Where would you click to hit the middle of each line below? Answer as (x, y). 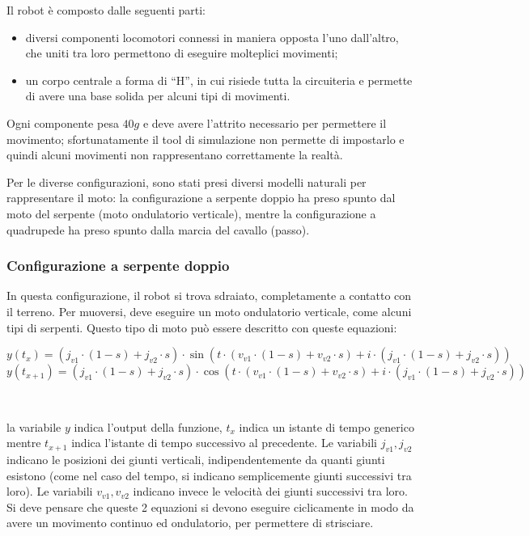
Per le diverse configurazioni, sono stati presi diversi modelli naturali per (187, 181)
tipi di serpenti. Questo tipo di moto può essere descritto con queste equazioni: (202, 327)
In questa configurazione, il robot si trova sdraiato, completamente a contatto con (209, 295)
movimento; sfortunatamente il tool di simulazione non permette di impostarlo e (206, 139)
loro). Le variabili (50, 491)
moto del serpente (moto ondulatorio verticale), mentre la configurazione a (191, 213)
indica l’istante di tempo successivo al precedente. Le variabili (224, 443)
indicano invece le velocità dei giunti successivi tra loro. (270, 491)
